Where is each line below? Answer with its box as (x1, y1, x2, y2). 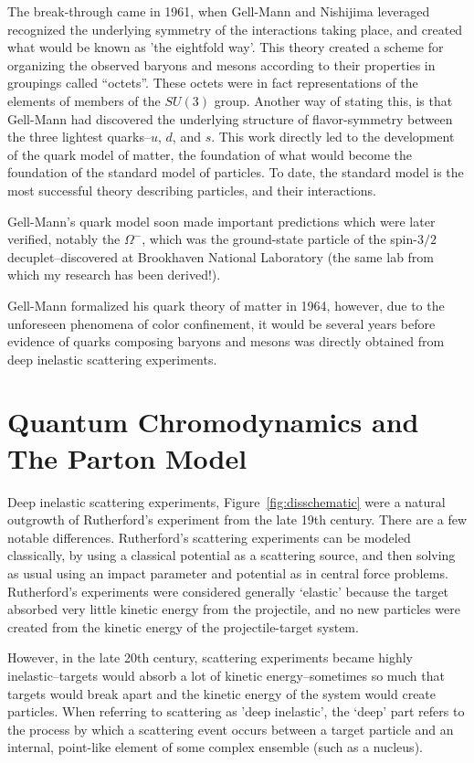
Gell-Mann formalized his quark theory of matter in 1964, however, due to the (7, 295, 445, 314)
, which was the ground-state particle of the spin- (142, 229, 417, 249)
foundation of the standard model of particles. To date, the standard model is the (7, 163, 464, 182)
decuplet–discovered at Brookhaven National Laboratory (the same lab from (7, 247, 435, 266)
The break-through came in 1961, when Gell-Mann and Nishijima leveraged (7, 2, 430, 20)
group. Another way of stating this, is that (214, 90, 453, 110)
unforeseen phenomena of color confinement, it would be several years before (7, 313, 436, 333)
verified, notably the (7, 229, 121, 249)
